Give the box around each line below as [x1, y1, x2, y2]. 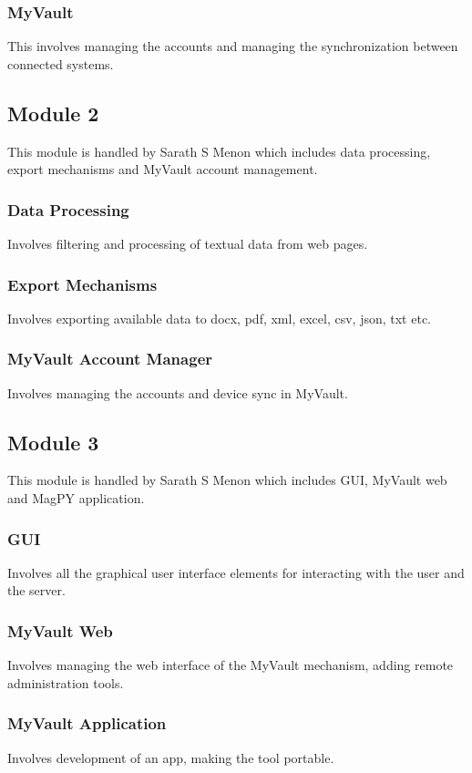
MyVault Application [7, 712, 167, 735]
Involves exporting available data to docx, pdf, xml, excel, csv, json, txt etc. [7, 308, 431, 327]
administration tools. [7, 673, 124, 692]
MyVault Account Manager [7, 347, 213, 370]
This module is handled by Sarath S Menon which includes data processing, [7, 141, 431, 160]
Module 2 [7, 98, 99, 127]
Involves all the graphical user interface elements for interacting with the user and [7, 562, 465, 582]
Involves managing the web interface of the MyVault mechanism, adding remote [7, 655, 454, 675]
